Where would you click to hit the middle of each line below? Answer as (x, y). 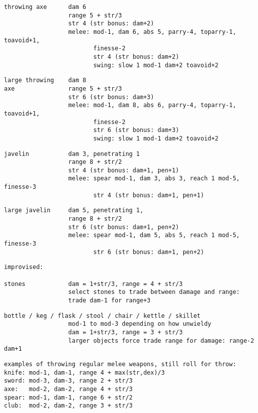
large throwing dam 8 (45, 80)
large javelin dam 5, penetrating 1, (74, 210)
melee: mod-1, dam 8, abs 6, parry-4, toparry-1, (152, 105)
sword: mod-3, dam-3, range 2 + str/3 (68, 381)
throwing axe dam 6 (45, 7)
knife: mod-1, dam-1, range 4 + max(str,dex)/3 (85, 372)
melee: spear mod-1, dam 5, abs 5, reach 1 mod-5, (154, 235)
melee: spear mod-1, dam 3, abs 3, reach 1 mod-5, (154, 179)
